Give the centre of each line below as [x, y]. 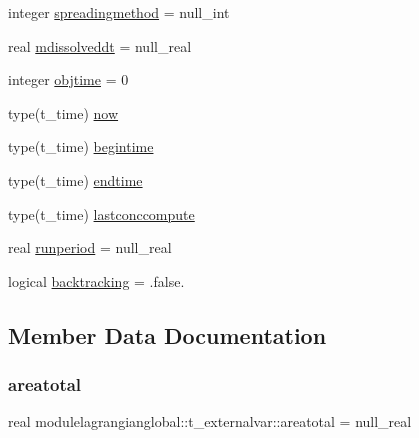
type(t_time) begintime [81, 146]
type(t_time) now [63, 112]
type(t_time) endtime [75, 179]
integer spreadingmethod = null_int [119, 12]
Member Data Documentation [167, 334]
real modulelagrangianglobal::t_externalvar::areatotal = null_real [210, 421]
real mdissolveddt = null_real [100, 45]
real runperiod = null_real [90, 247]
